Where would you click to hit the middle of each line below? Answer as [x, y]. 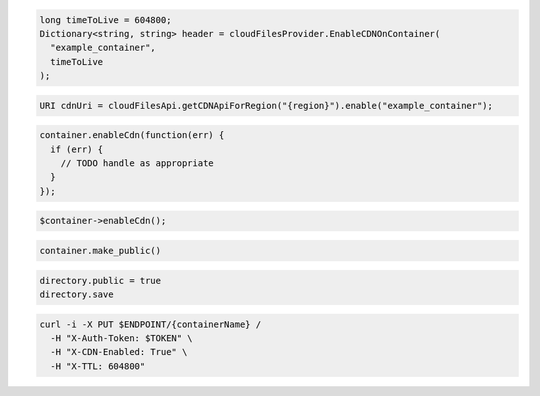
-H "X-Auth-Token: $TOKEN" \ [122, 338]
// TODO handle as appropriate [137, 163]
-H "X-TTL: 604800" [98, 366]
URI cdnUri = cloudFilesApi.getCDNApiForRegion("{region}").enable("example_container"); [266, 105]
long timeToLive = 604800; [105, 19]
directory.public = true [100, 280]
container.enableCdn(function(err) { [132, 135]
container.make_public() [100, 251]
